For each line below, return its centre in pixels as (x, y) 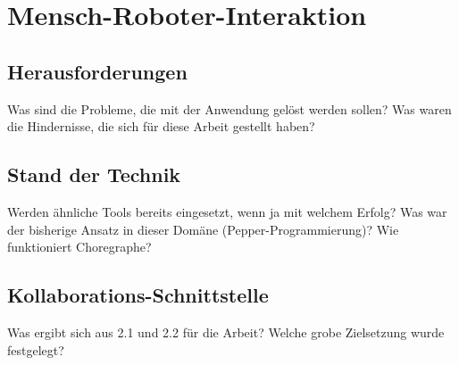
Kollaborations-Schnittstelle (138, 295)
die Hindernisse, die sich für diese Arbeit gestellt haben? (161, 126)
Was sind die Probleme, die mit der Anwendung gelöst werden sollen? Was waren (229, 108)
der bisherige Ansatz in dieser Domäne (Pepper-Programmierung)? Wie (203, 229)
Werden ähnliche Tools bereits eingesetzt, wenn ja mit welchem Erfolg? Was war (227, 211)
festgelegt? (36, 349)
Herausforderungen (97, 71)
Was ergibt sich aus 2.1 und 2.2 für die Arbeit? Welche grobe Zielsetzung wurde (226, 332)
